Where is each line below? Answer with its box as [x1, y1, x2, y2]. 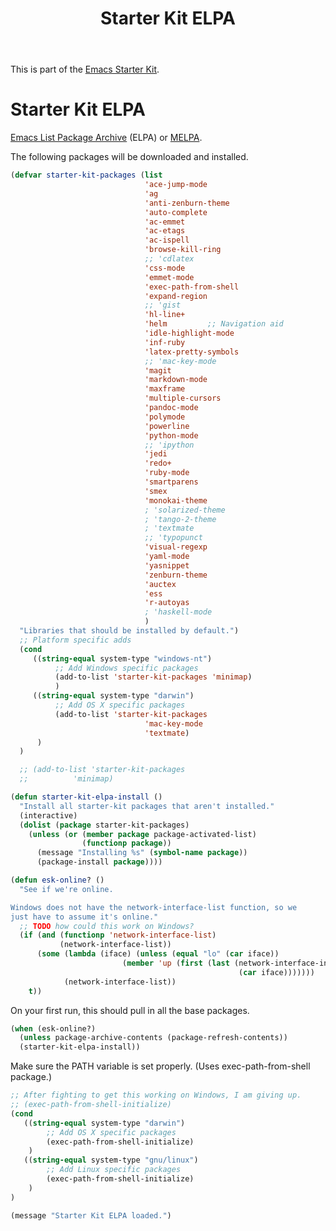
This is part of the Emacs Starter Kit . [10, 63, 160, 76]
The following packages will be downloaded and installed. [10, 151, 249, 163]
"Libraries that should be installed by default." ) [19, 626, 240, 636]
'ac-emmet [144, 217, 186, 227]
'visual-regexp [144, 542, 208, 552]
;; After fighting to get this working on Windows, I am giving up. [10, 1090, 302, 1101]
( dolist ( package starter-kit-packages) [19, 820, 190, 830]
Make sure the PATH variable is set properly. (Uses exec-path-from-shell [10, 1060, 311, 1072]
